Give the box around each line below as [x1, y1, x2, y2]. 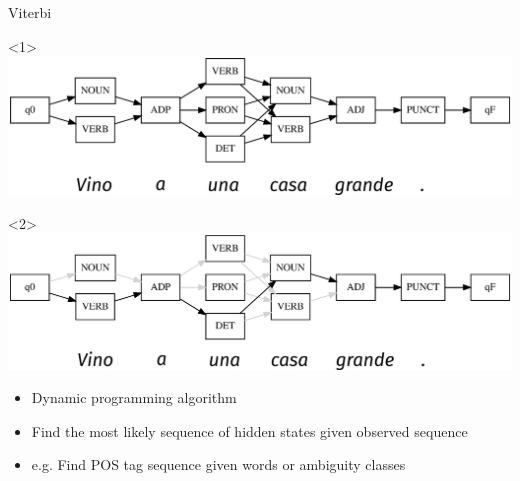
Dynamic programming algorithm [31, 387, 237, 408]
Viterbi [8, 2, 52, 22]
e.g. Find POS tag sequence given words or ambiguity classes [31, 454, 406, 475]
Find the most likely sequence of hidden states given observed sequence [31, 420, 468, 441]
